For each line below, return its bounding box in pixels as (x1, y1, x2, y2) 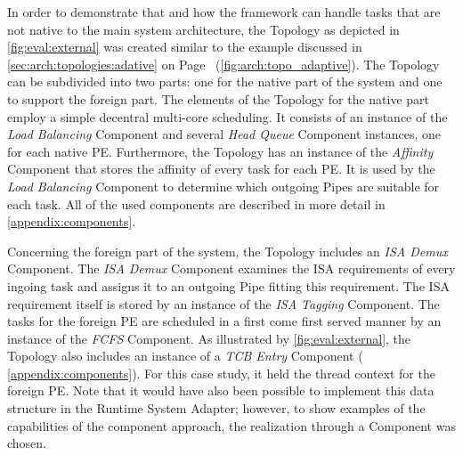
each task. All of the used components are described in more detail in (7, 194, 386, 213)
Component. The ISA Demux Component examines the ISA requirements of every (7, 259, 456, 278)
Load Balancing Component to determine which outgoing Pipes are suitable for (7, 176, 440, 195)
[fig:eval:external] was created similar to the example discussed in (7, 37, 362, 56)
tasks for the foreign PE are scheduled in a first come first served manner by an (7, 312, 442, 330)
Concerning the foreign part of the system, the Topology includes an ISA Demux (7, 241, 448, 260)
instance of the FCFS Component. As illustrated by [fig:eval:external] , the (7, 329, 411, 347)
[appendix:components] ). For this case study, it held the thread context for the (7, 363, 435, 382)
